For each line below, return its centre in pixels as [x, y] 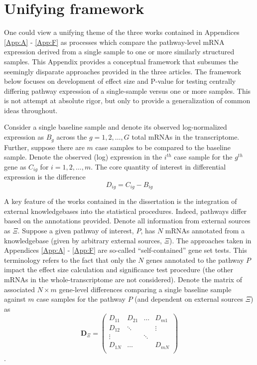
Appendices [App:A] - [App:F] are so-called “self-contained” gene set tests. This [126, 250]
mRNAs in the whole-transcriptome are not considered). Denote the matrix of [123, 279]
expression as [24, 137]
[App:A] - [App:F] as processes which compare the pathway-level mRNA [114, 42]
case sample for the [203, 157]
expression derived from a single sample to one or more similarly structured [119, 52]
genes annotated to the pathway [195, 260]
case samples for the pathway [81, 299]
